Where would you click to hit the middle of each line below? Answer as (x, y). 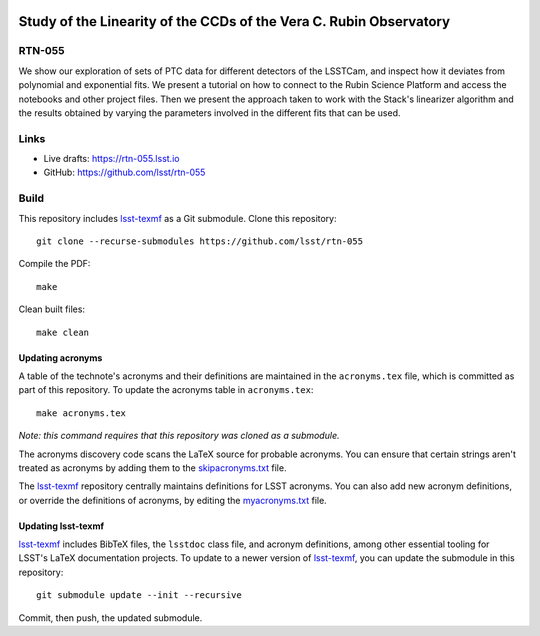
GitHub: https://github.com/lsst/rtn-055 (124, 172)
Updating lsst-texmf (61, 526)
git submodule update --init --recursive (139, 595)
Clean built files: (51, 309)
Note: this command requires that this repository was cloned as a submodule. (179, 436)
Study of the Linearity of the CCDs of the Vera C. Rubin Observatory (234, 21)
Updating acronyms (60, 357)
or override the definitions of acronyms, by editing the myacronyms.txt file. (172, 500)
